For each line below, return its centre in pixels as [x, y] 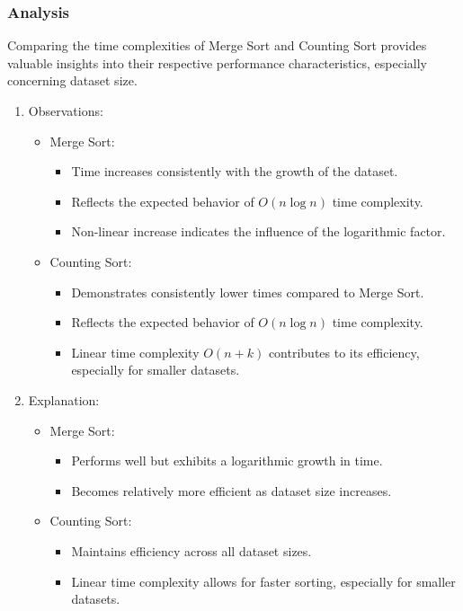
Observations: [66, 111]
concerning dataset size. [72, 80]
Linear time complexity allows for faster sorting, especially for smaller [263, 581]
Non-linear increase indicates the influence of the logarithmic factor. [258, 231]
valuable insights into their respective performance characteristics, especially [217, 62]
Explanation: [64, 399]
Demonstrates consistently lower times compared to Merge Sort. [248, 292]
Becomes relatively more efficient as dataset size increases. [231, 490]
